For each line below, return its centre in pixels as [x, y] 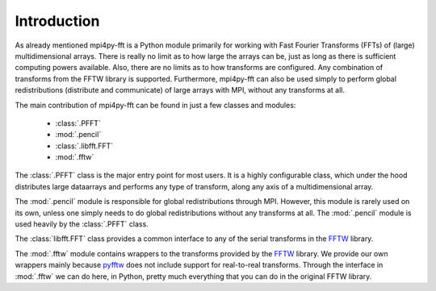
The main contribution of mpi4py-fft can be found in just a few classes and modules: [155, 105]
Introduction [57, 21]
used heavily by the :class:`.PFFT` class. [82, 224]
